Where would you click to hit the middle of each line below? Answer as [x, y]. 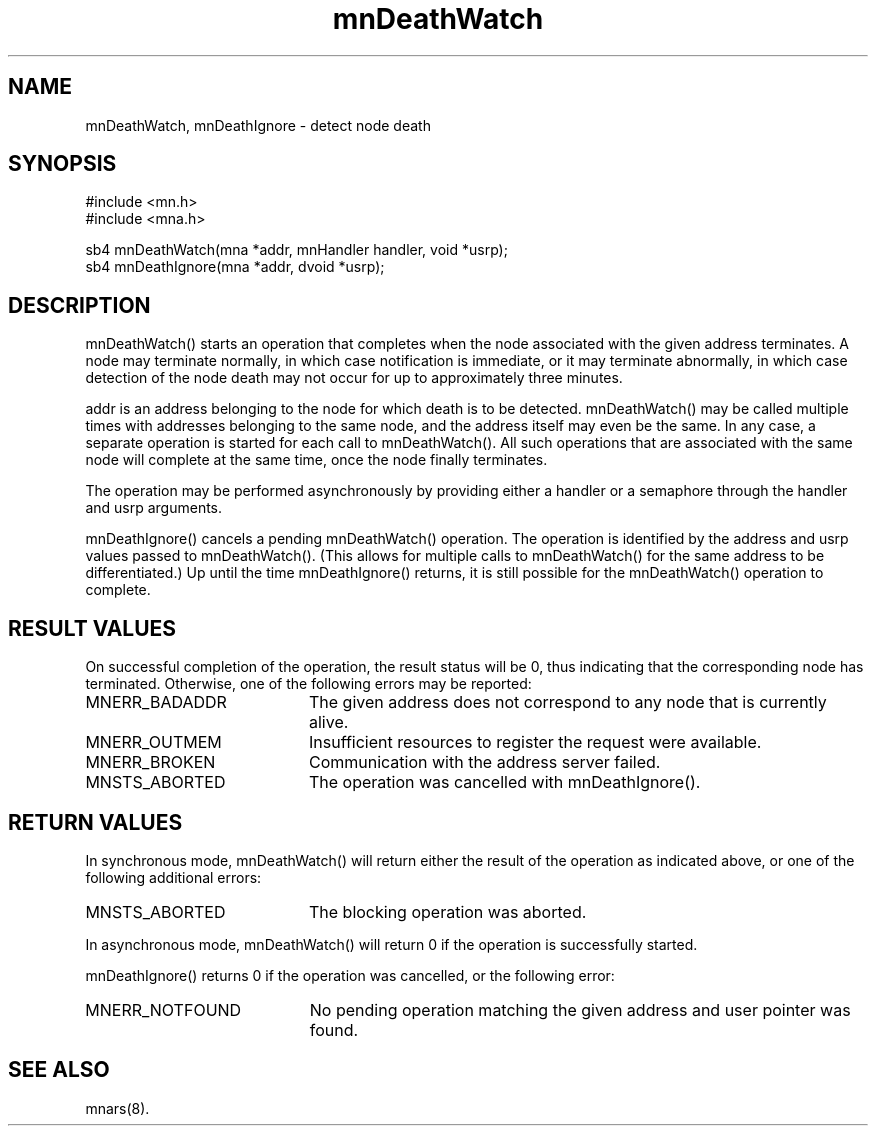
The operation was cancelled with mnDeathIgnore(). [504, 782]
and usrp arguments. [154, 508]
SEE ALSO [59, 1070]
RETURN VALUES [95, 822]
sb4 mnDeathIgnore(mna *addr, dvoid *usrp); [235, 267]
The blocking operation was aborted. [447, 911]
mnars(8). [117, 1108]
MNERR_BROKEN [150, 762]
